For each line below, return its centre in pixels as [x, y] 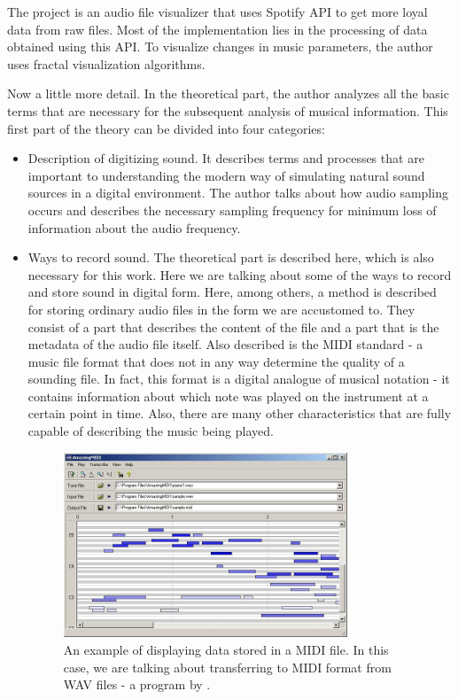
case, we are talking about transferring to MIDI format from [227, 667]
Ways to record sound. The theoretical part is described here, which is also [231, 257]
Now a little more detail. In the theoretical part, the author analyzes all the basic [228, 93]
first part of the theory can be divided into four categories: [166, 128]
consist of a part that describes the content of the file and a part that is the [233, 326]
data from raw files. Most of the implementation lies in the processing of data [217, 29]
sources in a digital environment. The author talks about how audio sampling [238, 193]
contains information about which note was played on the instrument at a [228, 396]
